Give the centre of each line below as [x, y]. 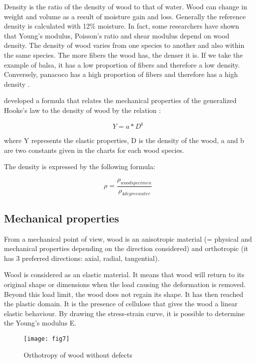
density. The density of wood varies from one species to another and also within [124, 45]
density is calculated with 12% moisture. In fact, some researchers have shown [122, 26]
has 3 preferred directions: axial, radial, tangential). [82, 258]
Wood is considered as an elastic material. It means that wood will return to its [124, 274]
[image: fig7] [47, 339]
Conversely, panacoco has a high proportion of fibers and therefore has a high [121, 74]
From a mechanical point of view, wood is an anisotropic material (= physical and [128, 238]
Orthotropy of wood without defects [78, 354]
